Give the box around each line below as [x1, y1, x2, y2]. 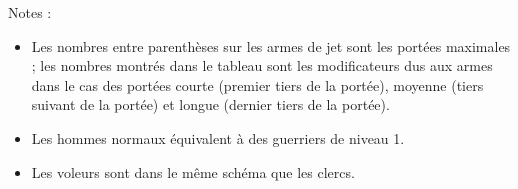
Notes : [8, 2, 52, 22]
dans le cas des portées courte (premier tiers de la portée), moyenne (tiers [31, 74, 484, 95]
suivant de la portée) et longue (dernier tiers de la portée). [31, 94, 390, 115]
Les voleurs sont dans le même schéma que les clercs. [31, 161, 355, 182]
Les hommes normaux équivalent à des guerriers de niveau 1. [31, 127, 405, 148]
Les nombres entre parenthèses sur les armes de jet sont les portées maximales [31, 35, 511, 56]
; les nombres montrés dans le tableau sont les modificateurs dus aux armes [31, 55, 493, 76]
